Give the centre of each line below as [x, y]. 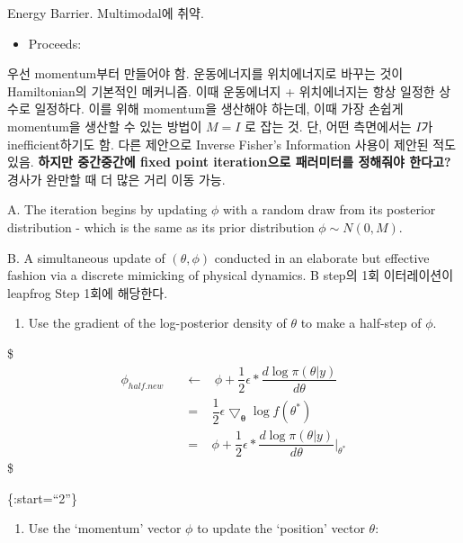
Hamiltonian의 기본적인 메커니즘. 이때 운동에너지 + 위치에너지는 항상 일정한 [221, 90]
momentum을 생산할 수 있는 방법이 [105, 126]
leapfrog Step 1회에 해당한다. [88, 292]
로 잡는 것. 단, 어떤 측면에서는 [328, 126]
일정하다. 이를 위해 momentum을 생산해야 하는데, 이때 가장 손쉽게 [219, 109]
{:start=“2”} [42, 498]
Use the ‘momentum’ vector [105, 528]
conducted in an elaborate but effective [322, 257]
